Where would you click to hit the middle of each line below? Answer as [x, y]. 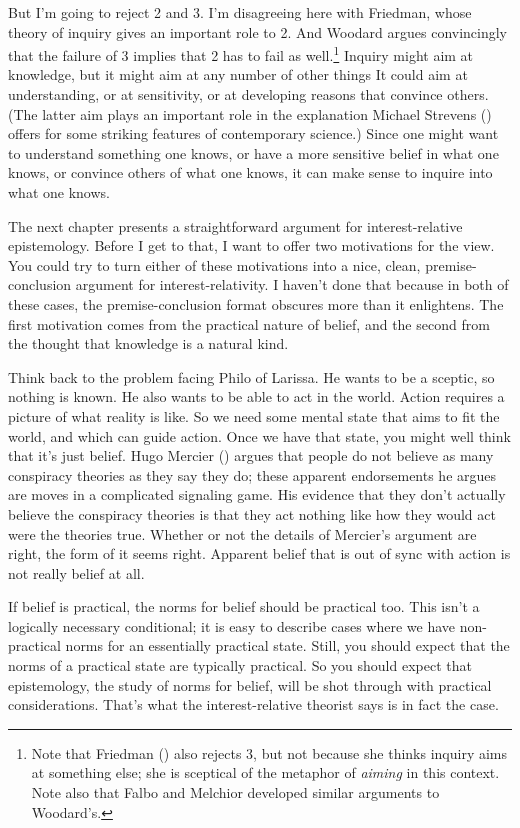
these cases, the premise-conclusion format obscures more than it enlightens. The [256, 303]
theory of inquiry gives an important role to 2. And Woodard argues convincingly [258, 31]
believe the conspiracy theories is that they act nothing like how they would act [252, 513]
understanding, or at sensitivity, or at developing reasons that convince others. [248, 94]
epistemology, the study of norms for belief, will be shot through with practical [250, 684]
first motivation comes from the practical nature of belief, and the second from [249, 323]
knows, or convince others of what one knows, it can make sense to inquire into [250, 172]
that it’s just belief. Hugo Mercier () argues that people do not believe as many [251, 455]
